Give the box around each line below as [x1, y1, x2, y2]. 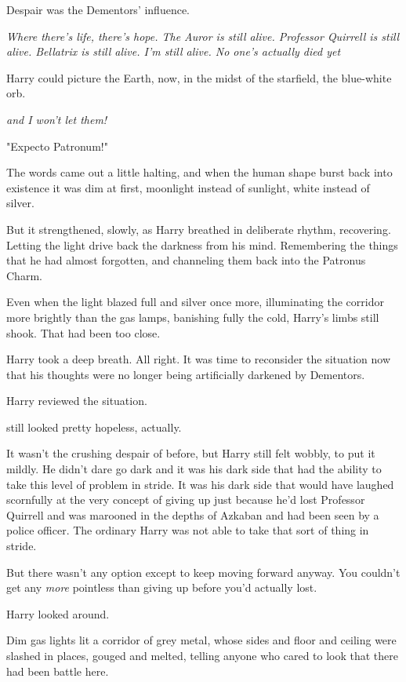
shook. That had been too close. [6, 324, 161, 341]
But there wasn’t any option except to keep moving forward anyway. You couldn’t [6, 563, 401, 580]
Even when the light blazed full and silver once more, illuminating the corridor [6, 294, 384, 310]
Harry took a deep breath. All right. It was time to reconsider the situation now [6, 351, 391, 367]
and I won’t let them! [6, 111, 107, 127]
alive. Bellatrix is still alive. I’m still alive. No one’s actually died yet [6, 43, 341, 60]
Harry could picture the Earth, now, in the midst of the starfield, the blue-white [6, 69, 392, 86]
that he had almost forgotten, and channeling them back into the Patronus [6, 252, 366, 268]
